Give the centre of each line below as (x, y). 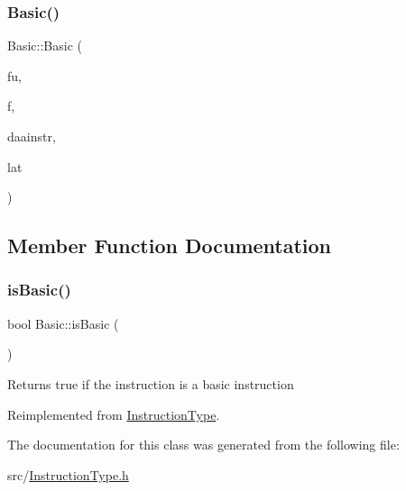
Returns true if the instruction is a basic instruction (151, 383)
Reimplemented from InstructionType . (114, 414)
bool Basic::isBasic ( (63, 323)
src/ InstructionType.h (68, 474)
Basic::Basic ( (45, 45)
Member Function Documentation (170, 245)
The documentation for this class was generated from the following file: (203, 445)
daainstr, (32, 136)
